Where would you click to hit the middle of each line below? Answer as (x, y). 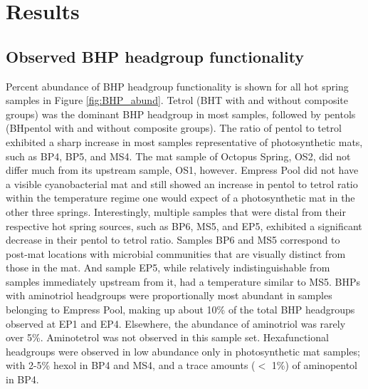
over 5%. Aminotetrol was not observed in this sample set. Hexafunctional (167, 337)
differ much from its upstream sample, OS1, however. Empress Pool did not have (182, 170)
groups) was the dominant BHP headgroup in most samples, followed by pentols (181, 114)
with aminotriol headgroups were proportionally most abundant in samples (169, 295)
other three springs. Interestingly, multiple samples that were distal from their (176, 211)
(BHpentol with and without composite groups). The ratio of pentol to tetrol (174, 128)
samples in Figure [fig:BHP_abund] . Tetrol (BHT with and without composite (177, 100)
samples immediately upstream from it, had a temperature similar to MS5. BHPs (183, 281)
